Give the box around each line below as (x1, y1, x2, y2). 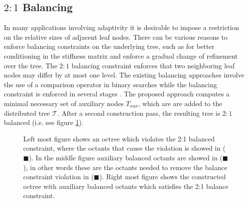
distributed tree (4, 108, 50, 118)
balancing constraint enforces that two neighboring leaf (71, 60, 235, 70)
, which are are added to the (138, 98, 222, 108)
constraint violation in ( (23, 171, 94, 182)
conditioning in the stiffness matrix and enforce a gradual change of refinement (4, 50, 238, 61)
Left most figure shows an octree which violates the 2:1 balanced (23, 133, 215, 143)
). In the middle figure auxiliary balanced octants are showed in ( (29, 152, 223, 162)
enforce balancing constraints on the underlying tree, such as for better (4, 41, 215, 51)
